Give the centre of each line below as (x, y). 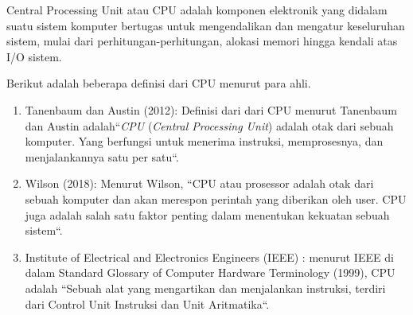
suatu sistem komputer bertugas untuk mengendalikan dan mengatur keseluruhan (206, 25)
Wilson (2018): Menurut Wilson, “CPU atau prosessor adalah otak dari (199, 183)
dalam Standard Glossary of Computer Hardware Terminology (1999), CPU (210, 272)
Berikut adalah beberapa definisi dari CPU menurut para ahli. (159, 83)
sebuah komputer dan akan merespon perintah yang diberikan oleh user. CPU (216, 198)
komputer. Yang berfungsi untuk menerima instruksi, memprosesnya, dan (204, 141)
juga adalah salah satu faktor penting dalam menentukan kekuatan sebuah (207, 214)
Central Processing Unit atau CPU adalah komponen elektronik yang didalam (197, 10)
